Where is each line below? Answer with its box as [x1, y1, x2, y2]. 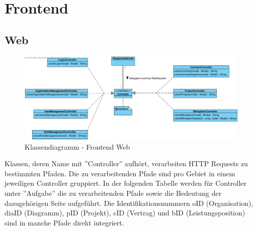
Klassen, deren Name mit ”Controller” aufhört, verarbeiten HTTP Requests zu [5, 158, 248, 169]
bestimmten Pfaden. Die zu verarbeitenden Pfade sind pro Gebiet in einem [5, 168, 235, 178]
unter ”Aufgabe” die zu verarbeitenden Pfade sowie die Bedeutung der [5, 188, 222, 198]
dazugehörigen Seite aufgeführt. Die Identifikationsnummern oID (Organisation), [5, 197, 253, 208]
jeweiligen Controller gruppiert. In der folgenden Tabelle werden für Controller [5, 178, 247, 188]
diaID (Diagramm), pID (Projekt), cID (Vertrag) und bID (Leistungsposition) [5, 207, 245, 218]
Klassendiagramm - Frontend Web [25, 141, 130, 152]
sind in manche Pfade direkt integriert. [5, 217, 124, 227]
